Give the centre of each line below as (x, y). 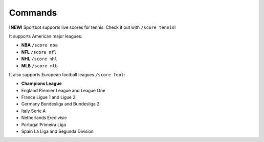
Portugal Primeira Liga (44, 124)
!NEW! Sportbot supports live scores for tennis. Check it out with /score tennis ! (92, 27)
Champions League (42, 83)
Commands (33, 13)
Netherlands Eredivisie (44, 118)
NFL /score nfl (39, 52)
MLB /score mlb (40, 65)
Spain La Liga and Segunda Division (57, 131)
